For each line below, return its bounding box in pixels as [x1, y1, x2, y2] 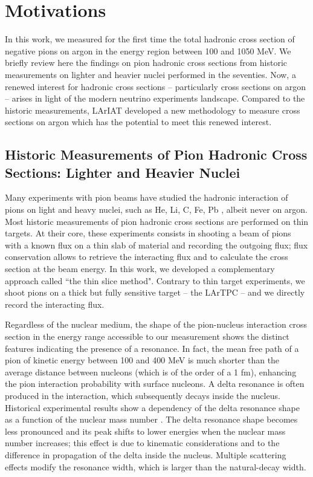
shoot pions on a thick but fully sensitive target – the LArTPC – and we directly [5, 286, 305, 299]
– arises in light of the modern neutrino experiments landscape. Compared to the [5, 92, 305, 105]
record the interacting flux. [5, 297, 105, 310]
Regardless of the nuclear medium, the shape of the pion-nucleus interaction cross [5, 318, 308, 331]
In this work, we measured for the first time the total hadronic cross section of [5, 33, 295, 45]
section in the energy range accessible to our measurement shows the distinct [5, 330, 289, 342]
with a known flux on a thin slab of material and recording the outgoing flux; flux [5, 238, 308, 251]
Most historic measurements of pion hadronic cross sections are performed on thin [5, 215, 309, 227]
